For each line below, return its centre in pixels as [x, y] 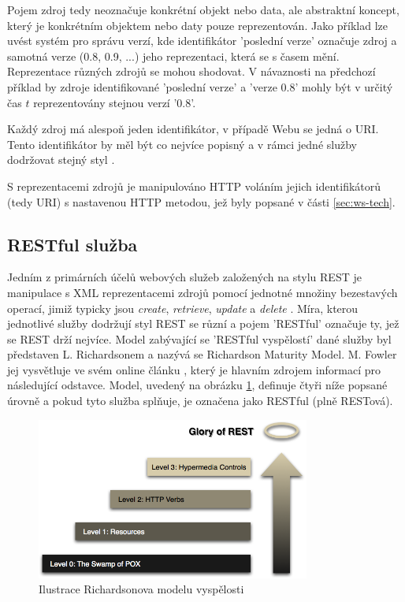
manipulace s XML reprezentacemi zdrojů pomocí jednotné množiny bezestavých [202, 292]
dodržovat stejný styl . [61, 160]
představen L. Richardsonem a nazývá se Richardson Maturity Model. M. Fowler [202, 354]
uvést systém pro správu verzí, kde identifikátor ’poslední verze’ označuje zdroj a [202, 41]
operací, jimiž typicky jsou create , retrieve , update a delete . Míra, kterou [183, 308]
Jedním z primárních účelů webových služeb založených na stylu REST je [184, 277]
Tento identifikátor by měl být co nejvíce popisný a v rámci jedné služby [182, 144]
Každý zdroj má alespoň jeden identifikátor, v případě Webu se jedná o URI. [193, 129]
